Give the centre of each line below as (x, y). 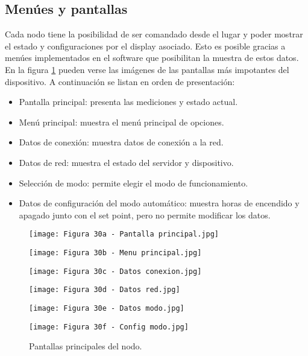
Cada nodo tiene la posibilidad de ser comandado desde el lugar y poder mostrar (154, 34)
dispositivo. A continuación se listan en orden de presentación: (120, 81)
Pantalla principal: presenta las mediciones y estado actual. (128, 102)
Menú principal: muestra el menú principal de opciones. (121, 122)
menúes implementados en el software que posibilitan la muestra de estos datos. (152, 58)
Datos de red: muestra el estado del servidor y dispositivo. (126, 162)
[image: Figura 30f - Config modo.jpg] (109, 327)
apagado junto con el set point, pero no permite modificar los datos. (145, 215)
